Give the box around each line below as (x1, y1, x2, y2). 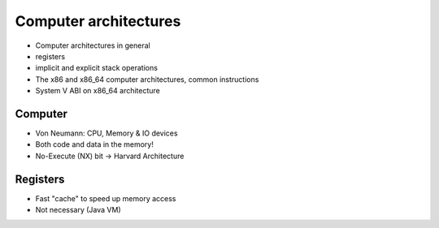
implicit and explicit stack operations (35, 63, 159, 73)
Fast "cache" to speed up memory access (35, 193, 176, 203)
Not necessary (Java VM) (35, 205, 121, 215)
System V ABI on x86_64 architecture (35, 86, 160, 96)
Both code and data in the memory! (35, 140, 154, 149)
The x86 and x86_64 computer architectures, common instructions (35, 74, 259, 84)
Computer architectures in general (35, 41, 150, 50)
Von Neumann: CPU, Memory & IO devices (35, 128, 178, 138)
